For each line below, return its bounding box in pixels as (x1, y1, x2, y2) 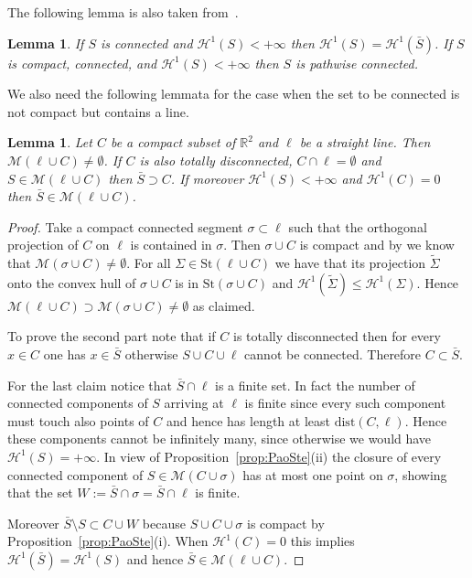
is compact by (247, 513, 325, 532)
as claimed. (192, 295, 255, 315)
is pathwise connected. (295, 53, 418, 72)
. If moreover (170, 168, 244, 187)
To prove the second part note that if (7, 326, 216, 346)
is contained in (130, 235, 212, 254)
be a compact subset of (110, 133, 236, 152)
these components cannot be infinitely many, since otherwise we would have (7, 429, 432, 448)
